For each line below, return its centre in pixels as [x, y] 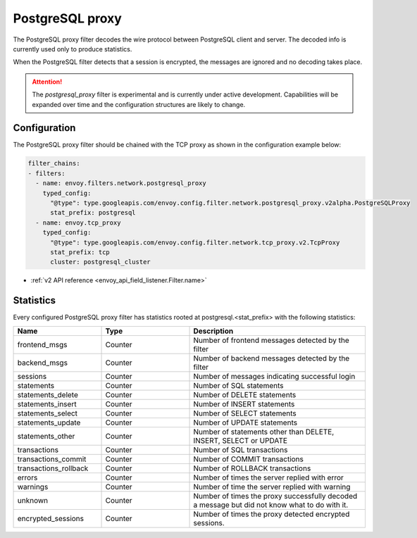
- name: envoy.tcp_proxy [78, 223]
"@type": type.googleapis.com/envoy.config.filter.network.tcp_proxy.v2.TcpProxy [195, 242]
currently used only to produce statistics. [73, 49]
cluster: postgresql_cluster [100, 262]
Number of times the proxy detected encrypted [272, 514]
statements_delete [48, 394]
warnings [33, 487]
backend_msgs [43, 363]
